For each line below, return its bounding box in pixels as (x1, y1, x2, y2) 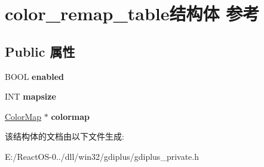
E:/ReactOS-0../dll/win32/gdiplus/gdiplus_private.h (5, 150, 199, 162)
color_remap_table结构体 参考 (5, 1, 260, 26)
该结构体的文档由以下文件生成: (5, 130, 124, 143)
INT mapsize (5, 90, 56, 103)
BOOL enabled (5, 70, 64, 82)
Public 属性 (5, 42, 75, 60)
